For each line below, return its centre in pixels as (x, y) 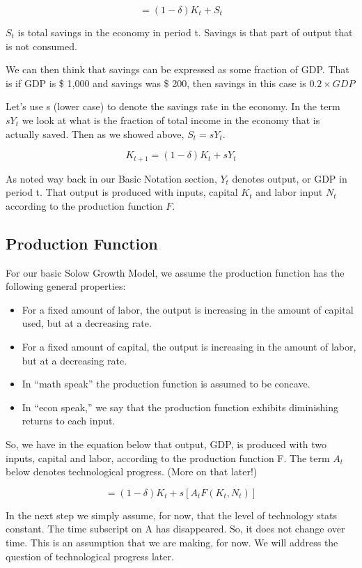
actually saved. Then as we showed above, (95, 133)
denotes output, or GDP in (290, 178)
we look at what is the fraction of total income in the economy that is (171, 120)
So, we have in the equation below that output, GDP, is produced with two (166, 444)
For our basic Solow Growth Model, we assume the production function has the (175, 272)
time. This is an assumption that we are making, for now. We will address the (172, 542)
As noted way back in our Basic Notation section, (111, 178)
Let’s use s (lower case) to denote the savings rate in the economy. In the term (173, 106)
